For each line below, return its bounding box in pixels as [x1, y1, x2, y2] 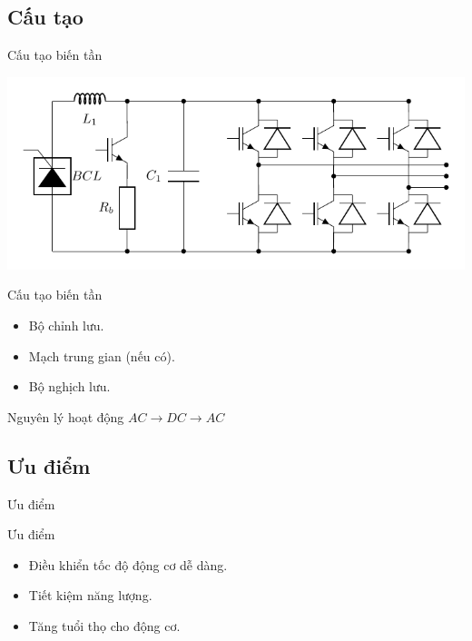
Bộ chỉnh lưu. [28, 316, 104, 335]
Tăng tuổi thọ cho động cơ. [28, 616, 181, 636]
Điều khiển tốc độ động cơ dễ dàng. [28, 555, 228, 574]
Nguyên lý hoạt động [7, 407, 124, 426]
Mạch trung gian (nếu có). [28, 346, 175, 365]
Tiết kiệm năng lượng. [28, 586, 152, 605]
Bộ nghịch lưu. [28, 377, 111, 396]
